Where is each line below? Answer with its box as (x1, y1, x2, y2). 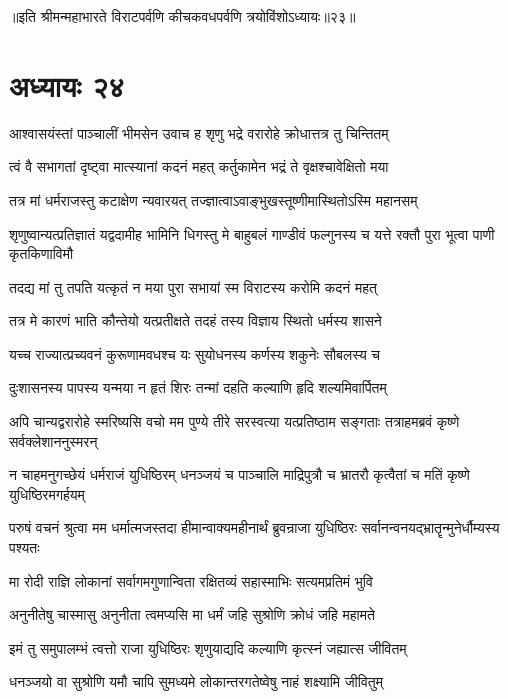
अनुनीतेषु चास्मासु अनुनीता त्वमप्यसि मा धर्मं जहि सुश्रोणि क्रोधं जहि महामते (9, 604, 375, 625)
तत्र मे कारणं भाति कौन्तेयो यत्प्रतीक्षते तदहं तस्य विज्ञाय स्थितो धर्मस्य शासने (9, 310, 382, 331)
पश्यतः (9, 537, 40, 558)
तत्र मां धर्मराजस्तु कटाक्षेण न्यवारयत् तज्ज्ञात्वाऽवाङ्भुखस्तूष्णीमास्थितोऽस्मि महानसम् (9, 189, 418, 210)
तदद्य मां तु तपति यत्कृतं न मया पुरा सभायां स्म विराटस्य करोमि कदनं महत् (9, 276, 377, 297)
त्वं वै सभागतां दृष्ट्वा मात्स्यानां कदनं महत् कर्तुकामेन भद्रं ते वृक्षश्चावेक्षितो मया (9, 156, 389, 177)
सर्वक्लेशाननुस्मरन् (9, 430, 98, 451)
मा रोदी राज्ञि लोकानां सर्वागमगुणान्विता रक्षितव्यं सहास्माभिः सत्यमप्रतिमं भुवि (9, 570, 373, 591)
